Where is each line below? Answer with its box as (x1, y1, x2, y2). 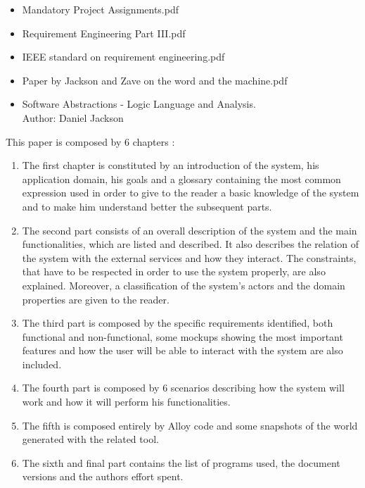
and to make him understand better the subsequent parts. (22, 199, 272, 213)
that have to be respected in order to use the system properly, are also (22, 264, 326, 279)
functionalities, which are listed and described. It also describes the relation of (22, 237, 359, 251)
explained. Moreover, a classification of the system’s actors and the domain (22, 277, 345, 292)
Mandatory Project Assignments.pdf (22, 2, 179, 16)
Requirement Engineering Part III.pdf (22, 25, 186, 40)
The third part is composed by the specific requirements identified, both (22, 315, 333, 330)
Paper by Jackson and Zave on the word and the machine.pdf (22, 73, 288, 87)
